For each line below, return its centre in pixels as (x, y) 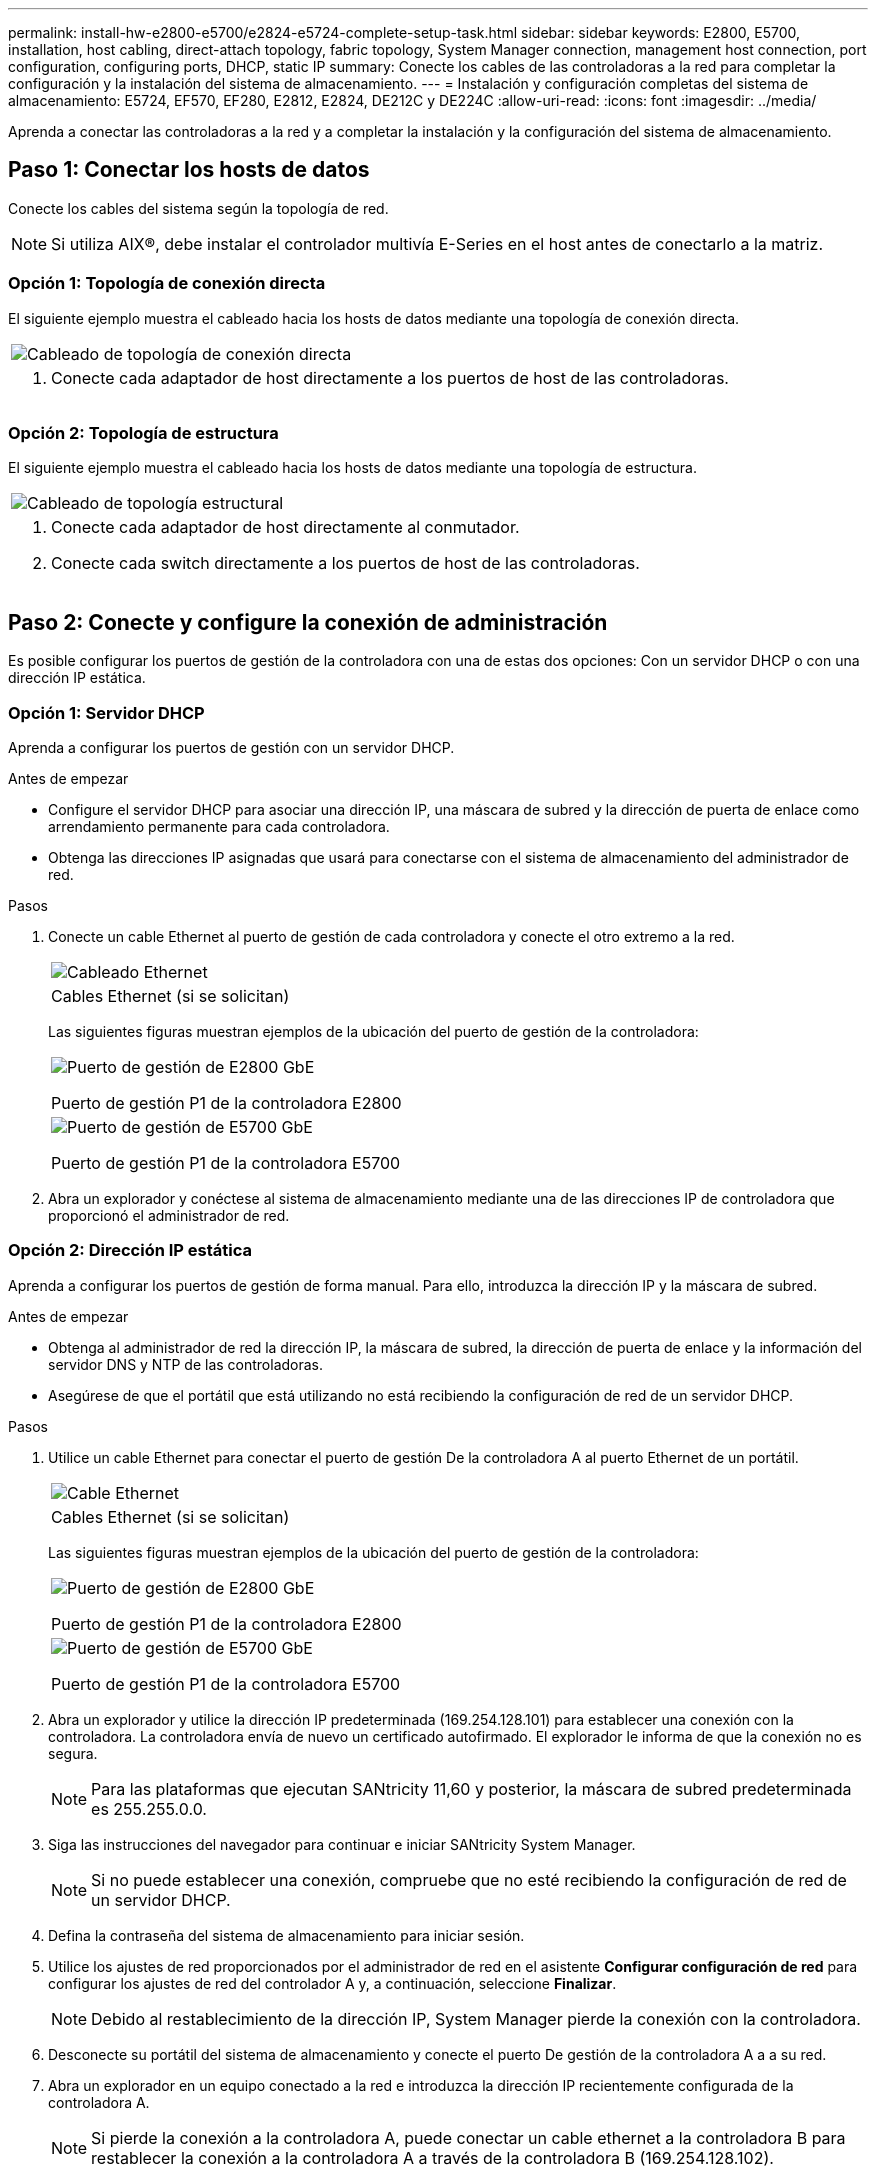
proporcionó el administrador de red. (169, 1215)
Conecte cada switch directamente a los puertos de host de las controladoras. (345, 563)
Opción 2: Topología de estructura (143, 432)
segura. (73, 1753)
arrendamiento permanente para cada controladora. (219, 826)
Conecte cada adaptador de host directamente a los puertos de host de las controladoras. (390, 377)
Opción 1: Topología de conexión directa (167, 283)
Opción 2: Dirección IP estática (130, 1250)
